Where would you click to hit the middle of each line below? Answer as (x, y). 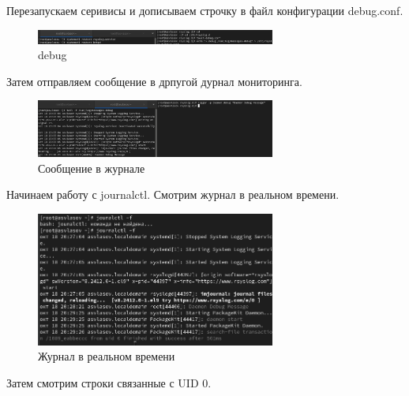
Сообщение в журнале (92, 168)
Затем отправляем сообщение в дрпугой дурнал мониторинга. (154, 81)
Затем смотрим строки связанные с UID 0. (109, 382)
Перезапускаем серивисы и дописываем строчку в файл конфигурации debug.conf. (205, 10)
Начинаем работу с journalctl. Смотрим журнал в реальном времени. (173, 194)
